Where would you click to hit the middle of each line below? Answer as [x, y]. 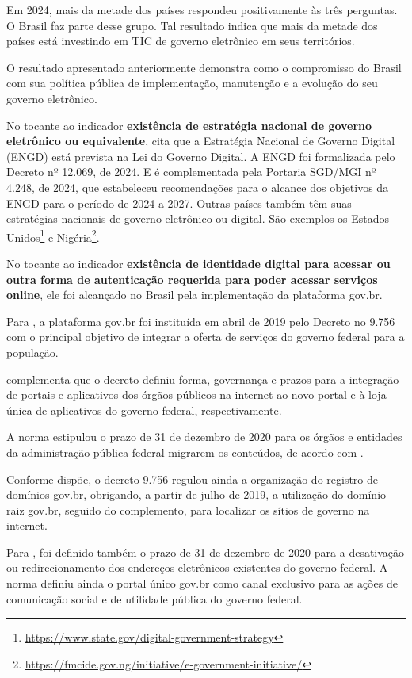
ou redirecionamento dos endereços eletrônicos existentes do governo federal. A [197, 567]
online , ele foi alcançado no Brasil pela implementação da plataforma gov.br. [195, 295]
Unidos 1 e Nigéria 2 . [53, 236]
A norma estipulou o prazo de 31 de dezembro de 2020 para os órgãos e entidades [204, 437]
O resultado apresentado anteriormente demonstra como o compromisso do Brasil [204, 67]
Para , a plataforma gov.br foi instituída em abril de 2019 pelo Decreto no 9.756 [201, 321]
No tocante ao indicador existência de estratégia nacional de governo [189, 125]
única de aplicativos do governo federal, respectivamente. [144, 410]
